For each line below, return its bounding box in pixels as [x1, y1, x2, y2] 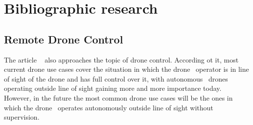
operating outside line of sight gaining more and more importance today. [4, 83, 222, 93]
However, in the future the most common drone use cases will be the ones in [4, 92, 233, 103]
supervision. [4, 112, 40, 122]
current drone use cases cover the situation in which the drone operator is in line [4, 64, 249, 74]
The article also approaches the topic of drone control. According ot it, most [4, 54, 239, 64]
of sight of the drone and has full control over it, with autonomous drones [4, 73, 228, 83]
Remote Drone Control [4, 31, 123, 46]
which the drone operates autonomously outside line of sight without [4, 102, 213, 112]
